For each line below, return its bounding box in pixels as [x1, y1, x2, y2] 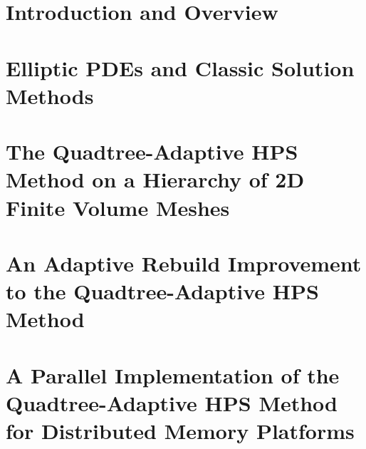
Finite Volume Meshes [6, 192, 230, 222]
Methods [6, 81, 94, 110]
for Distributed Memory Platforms [6, 416, 355, 445]
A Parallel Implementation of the [6, 360, 340, 389]
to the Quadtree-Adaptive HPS [6, 277, 319, 306]
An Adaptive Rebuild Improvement [6, 248, 362, 277]
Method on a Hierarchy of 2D [6, 165, 305, 194]
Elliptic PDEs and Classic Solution [6, 53, 355, 82]
